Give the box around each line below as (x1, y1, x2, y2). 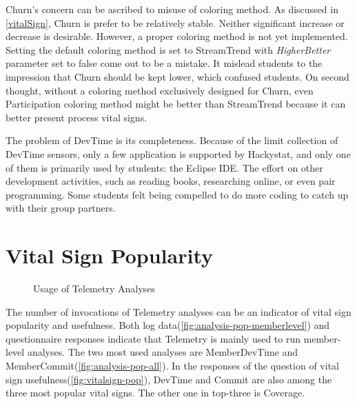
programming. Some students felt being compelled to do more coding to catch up (6, 187, 349, 201)
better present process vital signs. (6, 110, 147, 124)
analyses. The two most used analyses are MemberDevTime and (27, 345, 298, 359)
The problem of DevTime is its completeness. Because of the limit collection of (6, 133, 338, 148)
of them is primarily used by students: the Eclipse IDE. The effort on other (6, 160, 323, 174)
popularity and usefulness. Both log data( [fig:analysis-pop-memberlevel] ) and (6, 318, 330, 332)
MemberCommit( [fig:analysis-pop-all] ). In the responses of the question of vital (6, 358, 339, 372)
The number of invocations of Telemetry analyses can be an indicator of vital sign (6, 304, 351, 319)
